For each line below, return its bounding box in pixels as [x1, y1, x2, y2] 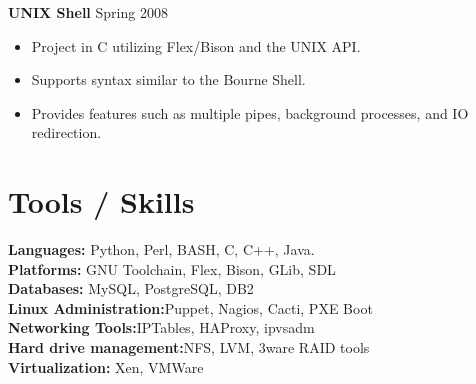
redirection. [31, 122, 102, 143]
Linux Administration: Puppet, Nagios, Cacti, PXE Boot [8, 297, 373, 318]
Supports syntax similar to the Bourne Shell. [31, 69, 306, 90]
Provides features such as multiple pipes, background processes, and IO [31, 102, 469, 123]
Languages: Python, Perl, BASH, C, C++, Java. [8, 239, 315, 260]
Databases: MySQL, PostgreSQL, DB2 [8, 278, 254, 299]
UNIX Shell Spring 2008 [8, 2, 168, 22]
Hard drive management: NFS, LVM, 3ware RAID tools [8, 337, 370, 358]
